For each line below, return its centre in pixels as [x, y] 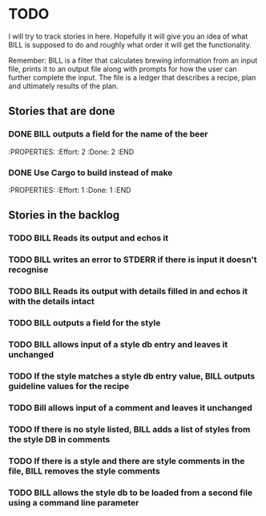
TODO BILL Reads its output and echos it [89, 238]
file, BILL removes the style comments [84, 471]
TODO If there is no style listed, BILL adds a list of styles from [129, 429]
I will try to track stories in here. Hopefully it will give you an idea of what [128, 36]
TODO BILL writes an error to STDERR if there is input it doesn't [133, 260]
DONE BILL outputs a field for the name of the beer [108, 134]
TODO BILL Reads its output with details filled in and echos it [128, 292]
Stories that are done [62, 111]
